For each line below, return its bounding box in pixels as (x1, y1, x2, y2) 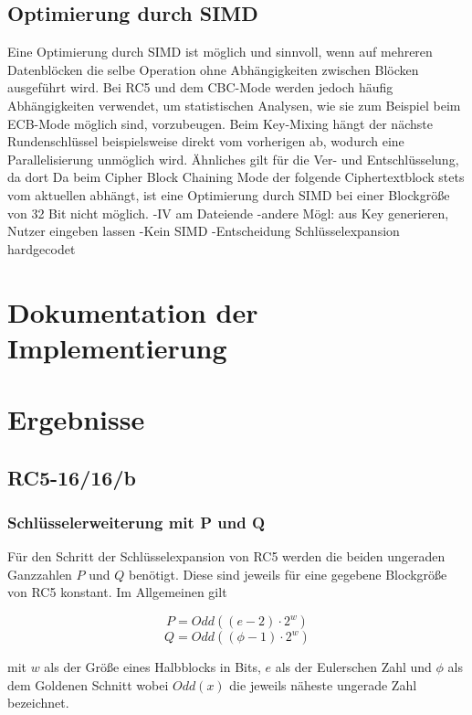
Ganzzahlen (7, 564, 72, 583)
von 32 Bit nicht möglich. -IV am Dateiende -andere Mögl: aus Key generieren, (7, 203, 449, 222)
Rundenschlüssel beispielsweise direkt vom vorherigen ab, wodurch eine (7, 132, 404, 151)
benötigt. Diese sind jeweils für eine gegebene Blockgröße (128, 564, 447, 583)
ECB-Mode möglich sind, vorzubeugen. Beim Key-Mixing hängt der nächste (7, 113, 433, 133)
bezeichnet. (7, 693, 69, 712)
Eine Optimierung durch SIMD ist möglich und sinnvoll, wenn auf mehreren (7, 42, 433, 61)
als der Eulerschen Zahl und (275, 657, 432, 677)
